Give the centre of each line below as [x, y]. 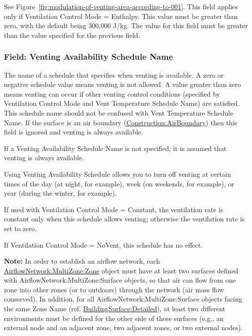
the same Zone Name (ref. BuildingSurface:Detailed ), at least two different [115, 309]
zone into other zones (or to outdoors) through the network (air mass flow [114, 289]
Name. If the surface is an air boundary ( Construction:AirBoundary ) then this [121, 122]
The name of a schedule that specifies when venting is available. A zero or [114, 75]
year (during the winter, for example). [60, 193]
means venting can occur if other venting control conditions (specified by [112, 93]
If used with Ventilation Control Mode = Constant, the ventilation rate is [114, 209]
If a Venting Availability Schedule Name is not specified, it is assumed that [115, 148]
